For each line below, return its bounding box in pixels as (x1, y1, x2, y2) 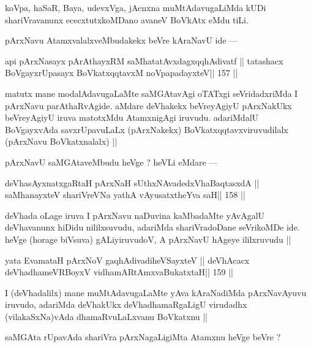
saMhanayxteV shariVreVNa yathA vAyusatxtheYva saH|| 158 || (5, 188, 245, 201)
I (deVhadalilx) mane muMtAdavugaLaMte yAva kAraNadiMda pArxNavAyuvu (5, 286, 307, 299)
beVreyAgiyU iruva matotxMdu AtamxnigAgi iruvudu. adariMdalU (5, 111, 259, 124)
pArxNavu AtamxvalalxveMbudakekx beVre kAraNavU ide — (5, 34, 238, 47)
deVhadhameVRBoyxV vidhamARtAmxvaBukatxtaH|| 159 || (5, 265, 233, 278)
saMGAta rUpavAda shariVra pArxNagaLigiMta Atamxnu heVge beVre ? (5, 330, 281, 343)
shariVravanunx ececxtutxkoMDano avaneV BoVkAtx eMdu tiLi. (5, 13, 249, 26)
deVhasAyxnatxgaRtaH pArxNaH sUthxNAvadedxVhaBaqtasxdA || (5, 176, 260, 189)
